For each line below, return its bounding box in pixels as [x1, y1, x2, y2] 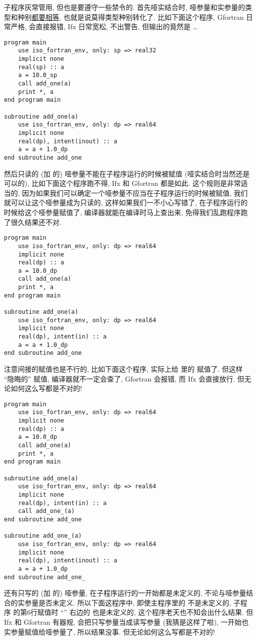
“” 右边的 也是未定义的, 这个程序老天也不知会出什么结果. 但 [60, 607, 253, 617]
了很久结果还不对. [4, 216, 61, 227]
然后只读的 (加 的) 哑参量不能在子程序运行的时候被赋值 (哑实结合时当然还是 [4, 168, 250, 178]
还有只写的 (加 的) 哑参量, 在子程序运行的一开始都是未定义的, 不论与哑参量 [4, 588, 246, 598]
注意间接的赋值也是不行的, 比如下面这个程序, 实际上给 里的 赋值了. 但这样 [4, 364, 243, 374]
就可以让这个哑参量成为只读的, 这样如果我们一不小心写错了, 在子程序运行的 [4, 197, 248, 208]
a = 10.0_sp [18, 72, 57, 79]
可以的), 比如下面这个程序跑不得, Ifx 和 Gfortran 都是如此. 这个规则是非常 [4, 178, 241, 188]
